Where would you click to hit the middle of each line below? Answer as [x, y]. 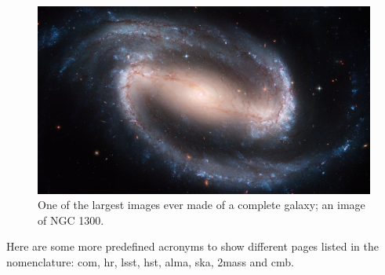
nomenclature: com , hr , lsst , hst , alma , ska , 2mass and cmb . [150, 261]
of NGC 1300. [71, 220]
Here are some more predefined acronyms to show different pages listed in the [192, 246]
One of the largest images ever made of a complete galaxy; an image [202, 205]
